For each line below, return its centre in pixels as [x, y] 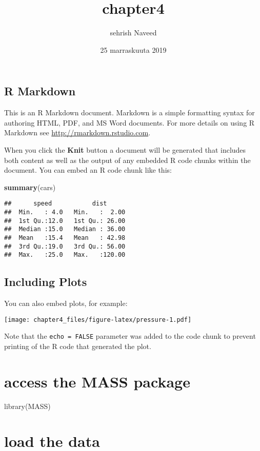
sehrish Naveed [133, 33]
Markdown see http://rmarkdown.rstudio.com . [77, 132]
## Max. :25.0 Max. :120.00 [65, 255]
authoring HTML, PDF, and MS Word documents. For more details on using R [129, 122]
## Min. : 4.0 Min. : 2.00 [65, 212]
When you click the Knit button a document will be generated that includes [125, 149]
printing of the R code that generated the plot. [78, 346]
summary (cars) [30, 187]
